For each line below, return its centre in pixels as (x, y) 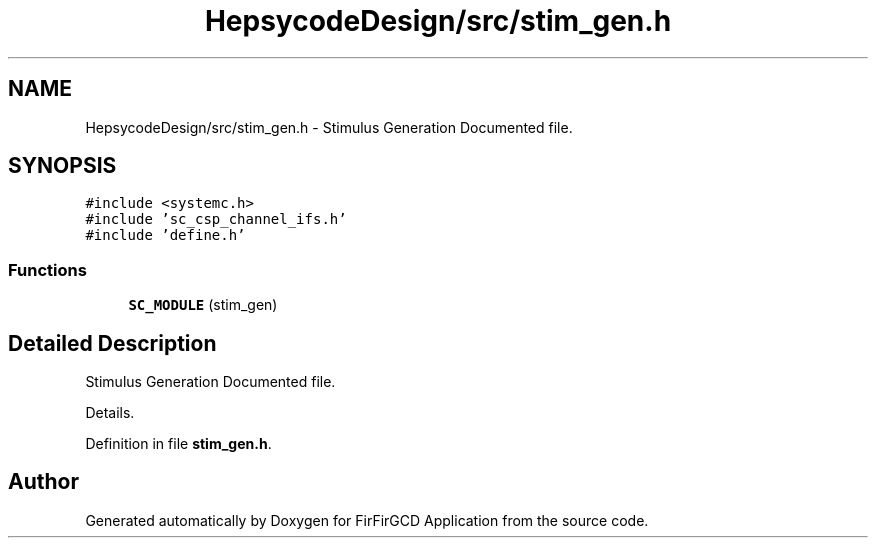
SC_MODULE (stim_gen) (203, 305)
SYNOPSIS (62, 166)
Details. (110, 413)
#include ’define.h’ (165, 235)
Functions (47, 269)
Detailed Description (112, 343)
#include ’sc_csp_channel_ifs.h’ (216, 219)
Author (43, 482)
